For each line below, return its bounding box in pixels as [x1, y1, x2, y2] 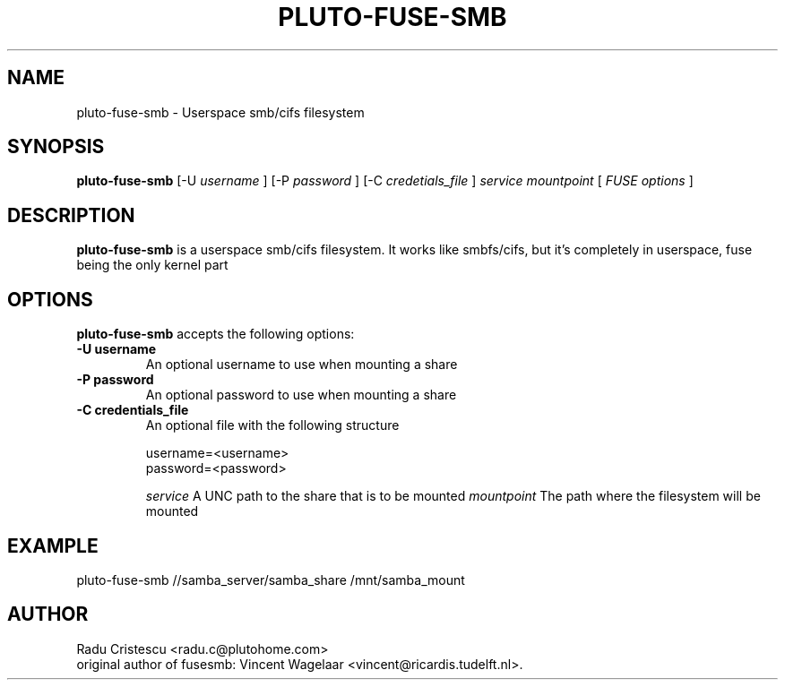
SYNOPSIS [7, 135, 105, 159]
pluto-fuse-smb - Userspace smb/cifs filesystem [76, 104, 365, 120]
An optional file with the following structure [145, 417, 400, 434]
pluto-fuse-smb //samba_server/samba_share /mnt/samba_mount [76, 571, 465, 588]
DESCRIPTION [7, 203, 135, 227]
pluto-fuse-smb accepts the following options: [76, 326, 355, 342]
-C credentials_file [76, 402, 189, 418]
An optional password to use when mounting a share [145, 387, 457, 403]
